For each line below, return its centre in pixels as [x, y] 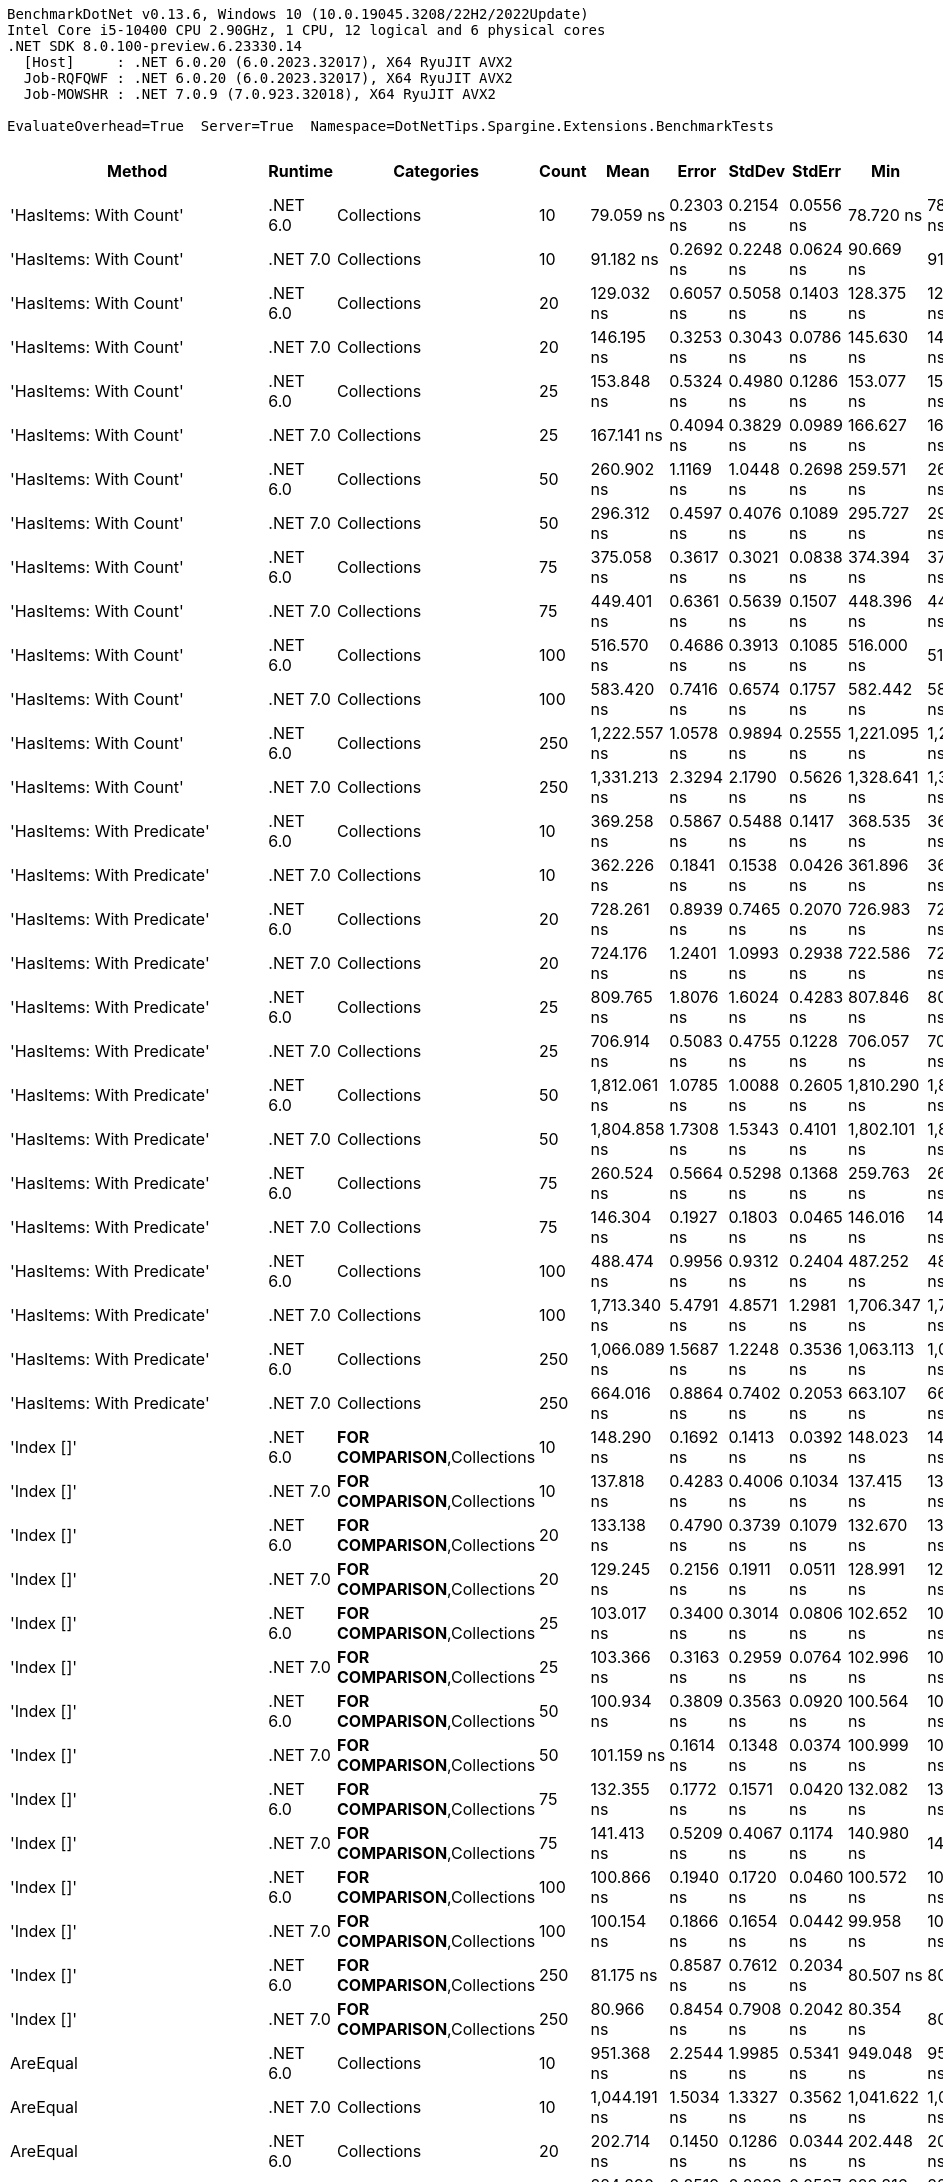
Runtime [301, 171]
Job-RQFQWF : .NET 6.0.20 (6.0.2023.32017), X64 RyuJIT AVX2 [268, 78]
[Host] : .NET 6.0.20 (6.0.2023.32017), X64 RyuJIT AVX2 [268, 62]
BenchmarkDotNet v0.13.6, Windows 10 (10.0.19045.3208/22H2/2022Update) [298, 14]
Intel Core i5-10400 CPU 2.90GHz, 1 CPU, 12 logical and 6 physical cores [306, 30]
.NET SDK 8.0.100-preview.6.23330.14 [155, 46]
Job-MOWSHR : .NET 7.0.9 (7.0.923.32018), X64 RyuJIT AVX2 [259, 94]
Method [137, 171]
